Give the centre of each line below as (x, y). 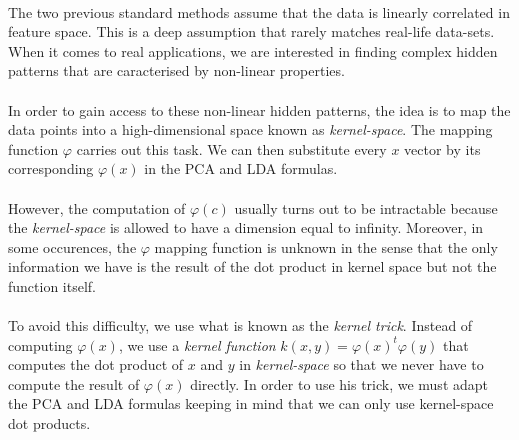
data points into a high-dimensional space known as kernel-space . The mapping (250, 129)
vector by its (442, 148)
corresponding (51, 168)
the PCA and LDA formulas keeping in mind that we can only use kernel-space (251, 403)
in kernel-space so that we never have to (361, 364)
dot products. (49, 423)
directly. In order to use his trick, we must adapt (339, 383)
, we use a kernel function (197, 344)
